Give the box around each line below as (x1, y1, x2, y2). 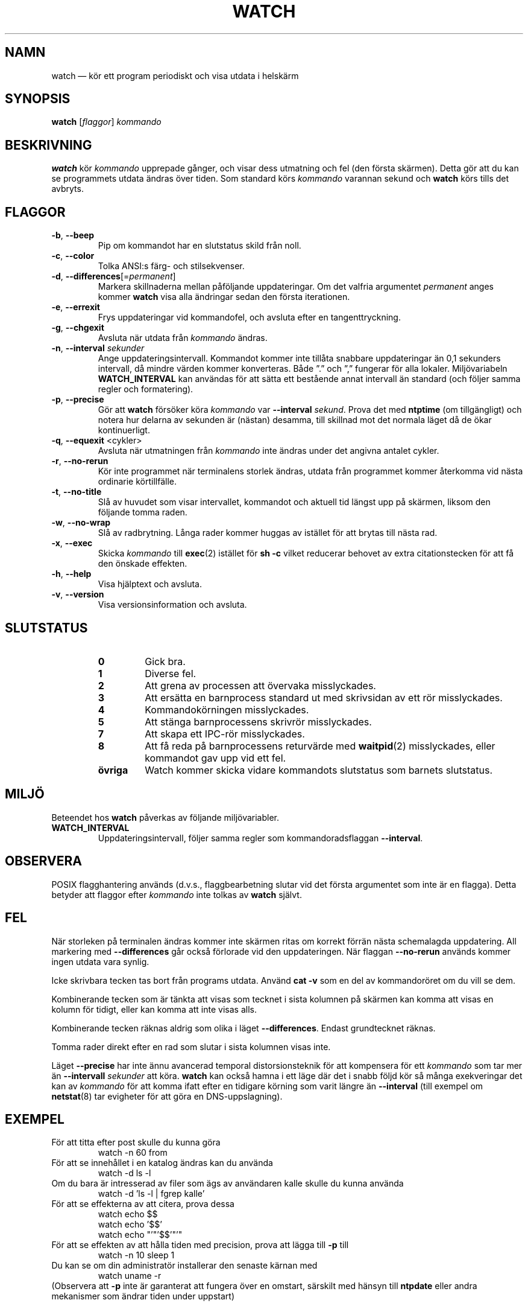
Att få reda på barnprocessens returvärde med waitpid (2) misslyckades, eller (145, 739, 495, 752)
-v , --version (51, 589, 104, 600)
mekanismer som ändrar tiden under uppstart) (51, 1291, 234, 1302)
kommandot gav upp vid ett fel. (145, 751, 286, 764)
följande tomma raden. (98, 507, 187, 518)
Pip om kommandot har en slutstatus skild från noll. (98, 240, 301, 251)
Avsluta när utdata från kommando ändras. (98, 333, 268, 343)
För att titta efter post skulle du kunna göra (51, 1137, 221, 1148)
